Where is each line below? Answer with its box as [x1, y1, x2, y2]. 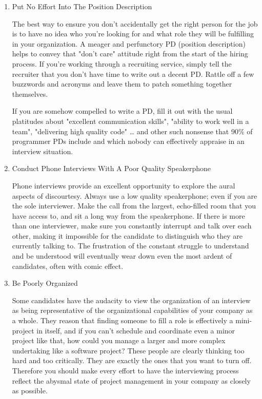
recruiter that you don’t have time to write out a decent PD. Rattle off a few [12, 68, 254, 79]
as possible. [12, 385, 48, 396]
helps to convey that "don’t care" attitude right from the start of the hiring [12, 48, 248, 59]
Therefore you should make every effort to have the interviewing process [12, 365, 239, 375]
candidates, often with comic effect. [12, 260, 124, 271]
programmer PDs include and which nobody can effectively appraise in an [12, 136, 245, 146]
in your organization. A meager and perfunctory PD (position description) [12, 38, 246, 49]
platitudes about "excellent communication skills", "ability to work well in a [12, 115, 249, 126]
